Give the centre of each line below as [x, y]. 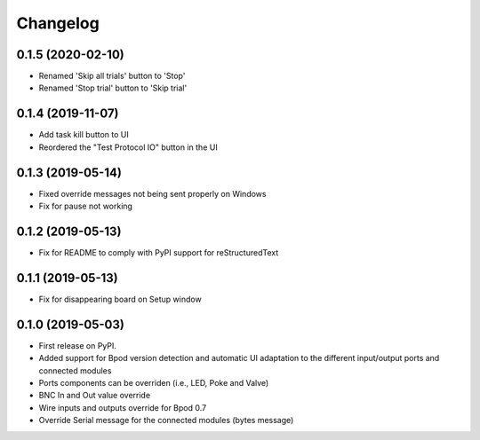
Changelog [58, 23]
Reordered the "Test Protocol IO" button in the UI [128, 147]
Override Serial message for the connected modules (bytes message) [166, 420]
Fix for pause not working [86, 206]
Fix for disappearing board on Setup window [120, 299]
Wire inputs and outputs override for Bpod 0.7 [123, 407]
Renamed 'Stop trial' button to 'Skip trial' [113, 88]
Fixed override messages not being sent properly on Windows [152, 193]
